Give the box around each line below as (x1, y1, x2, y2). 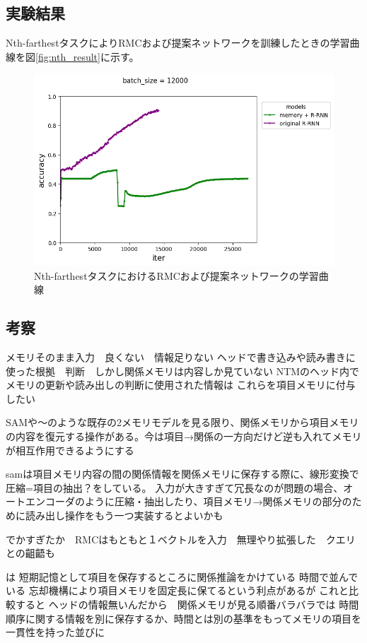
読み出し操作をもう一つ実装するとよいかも (25, 507, 223, 522)
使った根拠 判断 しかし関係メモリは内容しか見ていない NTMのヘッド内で (6, 363, 360, 378)
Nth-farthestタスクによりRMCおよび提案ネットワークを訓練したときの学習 (6, 35, 350, 50)
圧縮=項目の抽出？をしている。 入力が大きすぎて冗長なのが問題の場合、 (6, 480, 344, 495)
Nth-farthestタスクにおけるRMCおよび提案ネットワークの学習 (34, 268, 319, 283)
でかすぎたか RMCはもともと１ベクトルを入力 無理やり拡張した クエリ (6, 531, 356, 546)
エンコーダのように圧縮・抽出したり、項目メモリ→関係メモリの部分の (25, 494, 352, 509)
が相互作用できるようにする (6, 442, 134, 457)
